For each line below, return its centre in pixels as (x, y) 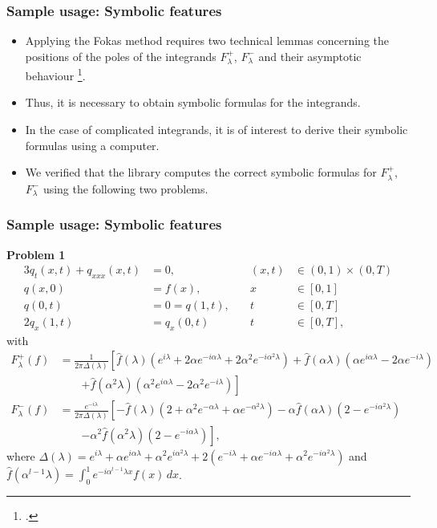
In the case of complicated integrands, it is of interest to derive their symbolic (216, 130)
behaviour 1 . (55, 74)
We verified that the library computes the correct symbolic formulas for (201, 172)
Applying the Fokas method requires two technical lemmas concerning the (207, 41)
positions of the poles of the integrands (121, 56)
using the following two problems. (125, 188)
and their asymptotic (310, 56)
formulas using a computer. (92, 145)
